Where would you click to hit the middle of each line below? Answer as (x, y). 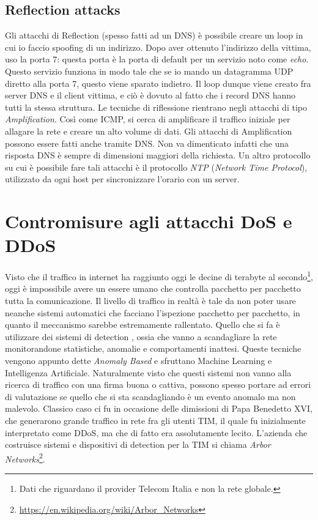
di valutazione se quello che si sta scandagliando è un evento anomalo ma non (150, 396)
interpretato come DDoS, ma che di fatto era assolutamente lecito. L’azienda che (156, 432)
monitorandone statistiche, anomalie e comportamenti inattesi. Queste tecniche (153, 348)
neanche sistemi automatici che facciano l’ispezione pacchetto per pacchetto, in (153, 312)
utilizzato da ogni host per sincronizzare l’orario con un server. (122, 179)
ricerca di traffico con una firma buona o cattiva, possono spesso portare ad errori (158, 384)
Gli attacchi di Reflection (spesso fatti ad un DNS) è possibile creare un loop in (154, 35)
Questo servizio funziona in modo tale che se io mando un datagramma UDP (149, 71)
